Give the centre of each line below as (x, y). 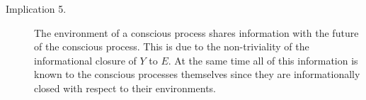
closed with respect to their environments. (125, 88)
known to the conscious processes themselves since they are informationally (197, 74)
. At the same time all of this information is (263, 60)
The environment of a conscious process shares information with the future (196, 32)
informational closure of (85, 60)
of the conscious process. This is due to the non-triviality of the (172, 46)
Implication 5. (36, 9)
